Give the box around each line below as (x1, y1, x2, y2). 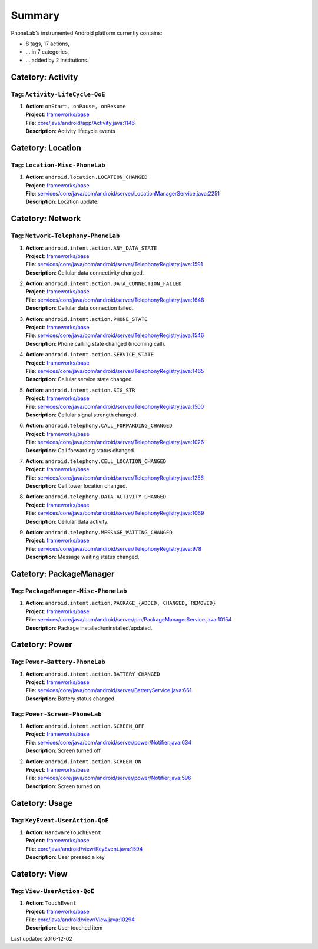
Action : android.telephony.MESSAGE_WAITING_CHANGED (25, 529, 173, 536)
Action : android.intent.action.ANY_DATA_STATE (25, 244, 157, 252)
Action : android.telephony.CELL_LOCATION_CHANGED (25, 457, 167, 465)
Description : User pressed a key (25, 854, 105, 861)
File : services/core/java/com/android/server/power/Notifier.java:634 (25, 739, 192, 746)
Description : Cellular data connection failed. (25, 305, 134, 312)
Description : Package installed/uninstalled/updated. (25, 624, 153, 631)
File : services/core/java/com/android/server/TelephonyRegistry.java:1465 (25, 368, 204, 374)
